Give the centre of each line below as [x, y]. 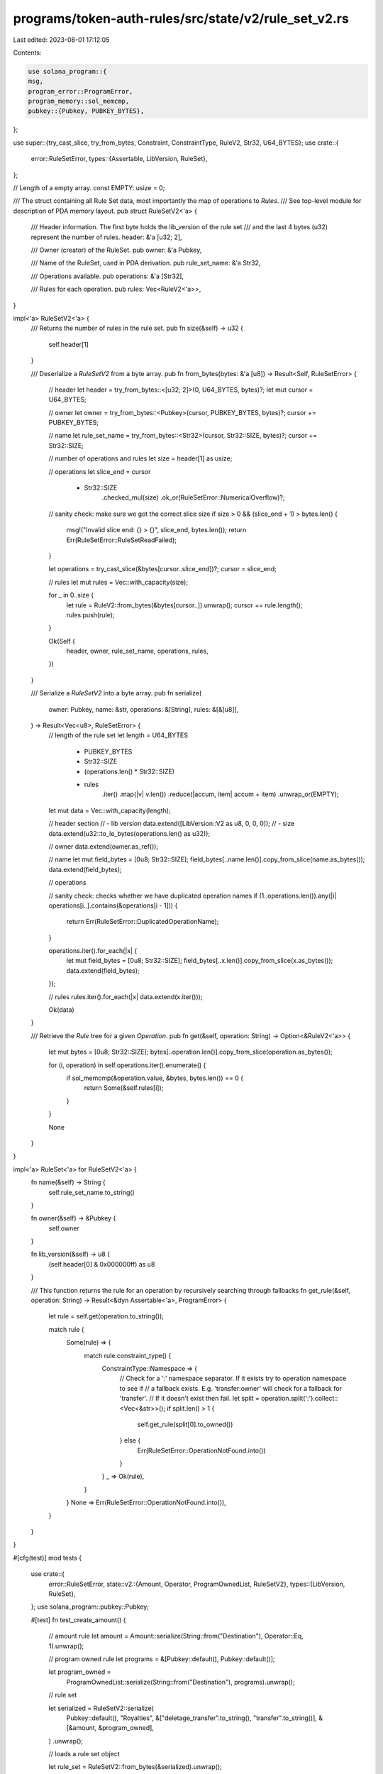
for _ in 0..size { [71, 595]
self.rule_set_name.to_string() [91, 1192]
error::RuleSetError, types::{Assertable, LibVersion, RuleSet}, [119, 159]
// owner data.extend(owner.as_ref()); [104, 846]
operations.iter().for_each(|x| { [93, 951]
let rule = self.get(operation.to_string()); [106, 1316]
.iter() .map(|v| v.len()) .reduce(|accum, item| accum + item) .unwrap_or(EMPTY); [221, 794]
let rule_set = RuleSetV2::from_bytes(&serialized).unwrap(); [135, 1767]
